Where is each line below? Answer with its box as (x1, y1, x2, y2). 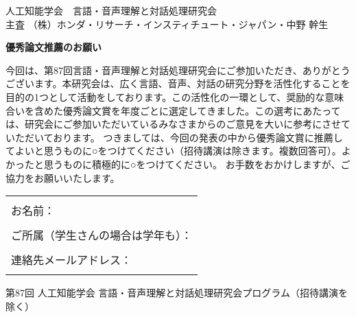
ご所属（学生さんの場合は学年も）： (11, 227, 193, 244)
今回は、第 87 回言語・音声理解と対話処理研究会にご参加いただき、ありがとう (5, 62, 351, 77)
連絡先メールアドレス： (11, 252, 132, 268)
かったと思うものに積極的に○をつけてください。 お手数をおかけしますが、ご (5, 156, 351, 171)
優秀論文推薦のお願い (5, 40, 102, 54)
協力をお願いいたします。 (5, 170, 120, 185)
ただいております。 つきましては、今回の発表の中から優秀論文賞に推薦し (14, 130, 343, 144)
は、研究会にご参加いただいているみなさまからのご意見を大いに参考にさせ (5, 117, 342, 131)
